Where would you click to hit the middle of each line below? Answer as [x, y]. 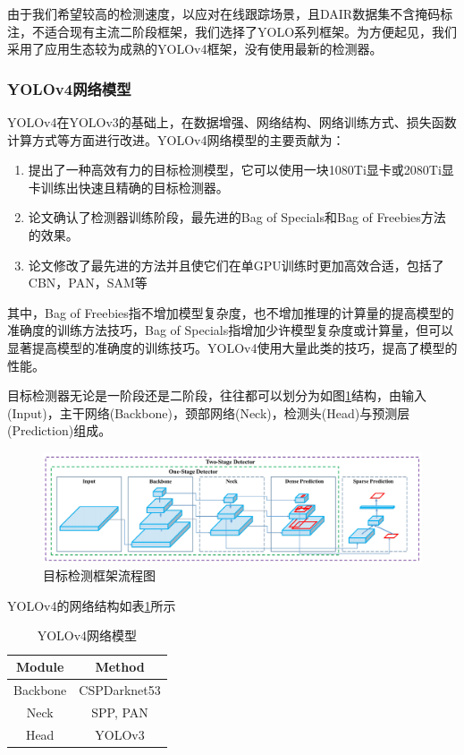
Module [40, 667]
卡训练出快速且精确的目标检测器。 [128, 187]
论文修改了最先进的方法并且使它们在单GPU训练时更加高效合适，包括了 [236, 265]
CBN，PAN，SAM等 [88, 283]
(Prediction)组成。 [59, 430]
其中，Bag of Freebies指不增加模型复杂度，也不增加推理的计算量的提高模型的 [231, 312]
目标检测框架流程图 [99, 575]
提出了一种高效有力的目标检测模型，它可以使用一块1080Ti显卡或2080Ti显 [241, 170]
